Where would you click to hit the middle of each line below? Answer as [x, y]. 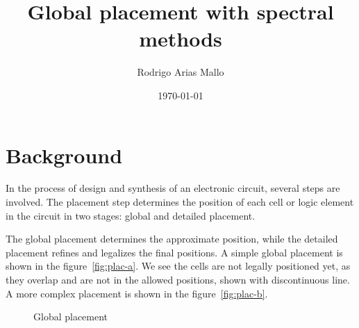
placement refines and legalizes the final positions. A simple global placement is [174, 252]
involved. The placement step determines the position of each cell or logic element [180, 202]
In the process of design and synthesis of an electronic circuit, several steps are [173, 188]
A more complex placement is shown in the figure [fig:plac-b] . [137, 293]
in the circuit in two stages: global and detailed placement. [131, 215]
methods [181, 39]
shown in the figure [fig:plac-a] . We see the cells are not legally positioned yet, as [178, 266]
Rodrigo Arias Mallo [181, 72]
